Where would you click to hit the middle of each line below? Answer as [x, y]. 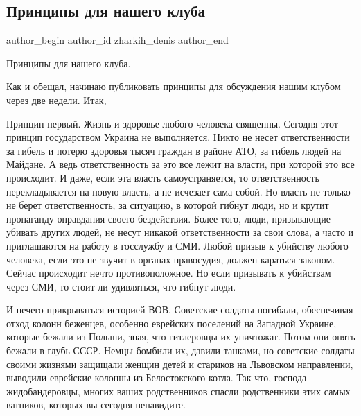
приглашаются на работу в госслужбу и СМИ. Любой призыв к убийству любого [177, 245]
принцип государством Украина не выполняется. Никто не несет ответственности [178, 137]
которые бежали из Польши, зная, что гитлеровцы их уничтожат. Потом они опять [181, 337]
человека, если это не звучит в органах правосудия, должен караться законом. [171, 259]
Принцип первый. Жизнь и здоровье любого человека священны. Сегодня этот [172, 123]
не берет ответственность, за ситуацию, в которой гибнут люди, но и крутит [168, 205]
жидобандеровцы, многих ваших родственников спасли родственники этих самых [178, 391]
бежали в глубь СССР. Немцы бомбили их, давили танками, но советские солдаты [180, 350]
